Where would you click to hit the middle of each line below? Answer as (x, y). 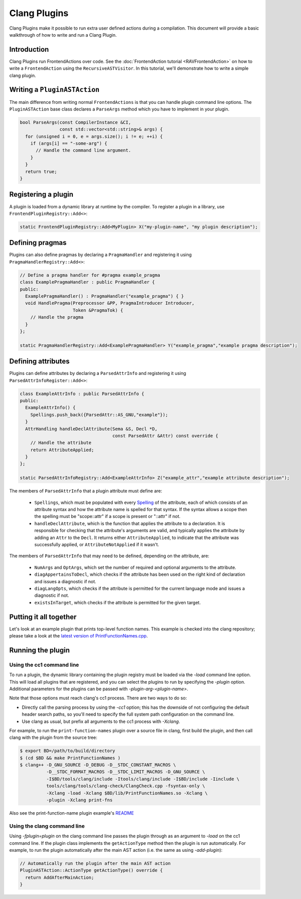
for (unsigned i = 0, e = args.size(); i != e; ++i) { (94, 136)
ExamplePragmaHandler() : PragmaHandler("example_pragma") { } (105, 296)
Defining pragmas (38, 243)
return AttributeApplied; (62, 450)
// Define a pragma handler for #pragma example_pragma (90, 275)
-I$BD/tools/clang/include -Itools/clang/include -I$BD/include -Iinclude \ (143, 779)
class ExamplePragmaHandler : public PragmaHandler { (87, 282)
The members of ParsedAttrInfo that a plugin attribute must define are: (86, 491)
